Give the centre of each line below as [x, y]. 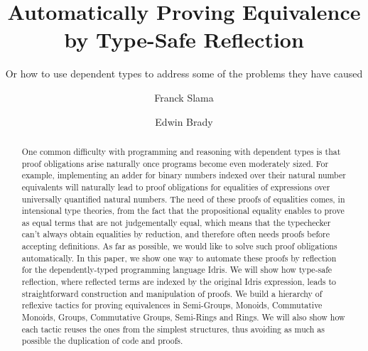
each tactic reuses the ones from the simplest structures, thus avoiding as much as [173, 329]
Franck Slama [184, 97]
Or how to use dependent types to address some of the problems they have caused [184, 74]
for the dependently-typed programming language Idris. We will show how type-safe [177, 270]
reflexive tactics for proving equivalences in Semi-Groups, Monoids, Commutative [172, 305]
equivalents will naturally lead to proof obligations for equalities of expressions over [176, 187]
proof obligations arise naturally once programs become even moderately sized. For [175, 163]
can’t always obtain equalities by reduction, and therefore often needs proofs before [175, 234]
